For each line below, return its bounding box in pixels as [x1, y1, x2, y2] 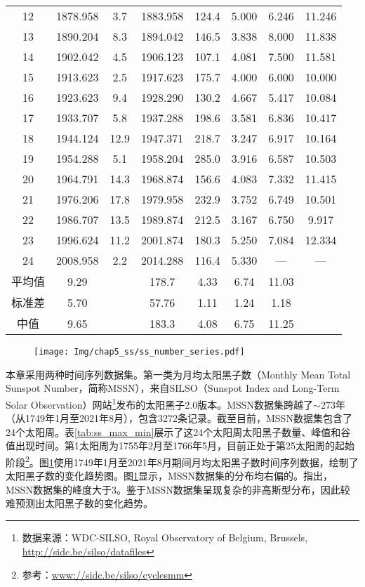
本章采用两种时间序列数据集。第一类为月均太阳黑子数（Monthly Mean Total [6, 367, 351, 381]
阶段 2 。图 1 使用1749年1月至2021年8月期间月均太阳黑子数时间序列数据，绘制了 [6, 452, 359, 469]
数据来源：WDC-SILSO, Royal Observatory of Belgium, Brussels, [22, 529, 308, 544]
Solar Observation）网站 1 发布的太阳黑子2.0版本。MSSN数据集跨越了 [6, 395, 314, 411]
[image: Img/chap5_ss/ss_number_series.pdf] [34, 347, 245, 357]
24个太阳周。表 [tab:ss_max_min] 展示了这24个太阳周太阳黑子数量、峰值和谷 [6, 424, 351, 439]
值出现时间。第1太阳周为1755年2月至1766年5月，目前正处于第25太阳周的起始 [6, 438, 354, 453]
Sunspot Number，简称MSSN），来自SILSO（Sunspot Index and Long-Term [6, 381, 340, 395]
